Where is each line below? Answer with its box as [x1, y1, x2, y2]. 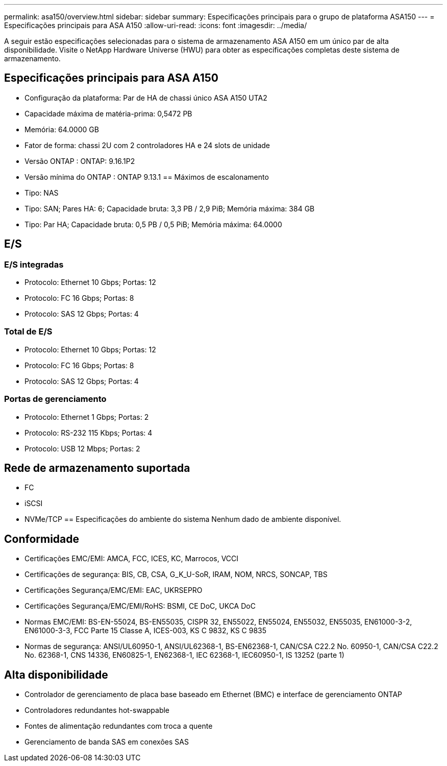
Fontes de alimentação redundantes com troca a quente [24, 722, 213, 731]
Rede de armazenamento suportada [4, 461, 190, 474]
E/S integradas [4, 259, 64, 270]
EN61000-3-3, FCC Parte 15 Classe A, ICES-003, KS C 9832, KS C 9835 [24, 626, 267, 635]
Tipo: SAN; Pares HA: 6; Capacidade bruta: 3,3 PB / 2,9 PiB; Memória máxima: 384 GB [24, 204, 315, 213]
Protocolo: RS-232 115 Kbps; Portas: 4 [24, 428, 153, 437]
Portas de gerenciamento [4, 394, 107, 404]
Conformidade [4, 532, 80, 545]
